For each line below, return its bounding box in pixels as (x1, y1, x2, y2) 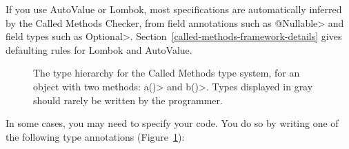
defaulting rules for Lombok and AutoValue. (6, 42, 192, 57)
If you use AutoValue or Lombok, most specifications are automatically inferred (6, 2, 342, 16)
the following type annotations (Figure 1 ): (6, 129, 185, 143)
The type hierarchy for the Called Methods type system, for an (33, 66, 300, 80)
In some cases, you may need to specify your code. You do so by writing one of (6, 116, 339, 130)
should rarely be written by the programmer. (33, 92, 223, 107)
